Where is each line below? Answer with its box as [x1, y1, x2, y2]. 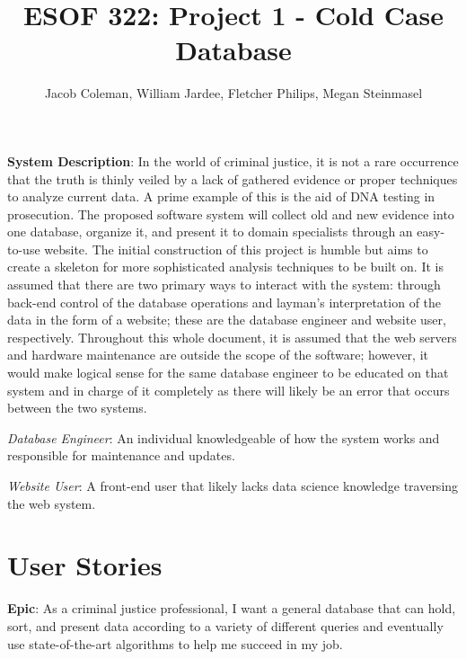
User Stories [7, 547, 163, 583]
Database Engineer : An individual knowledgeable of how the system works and [7, 428, 440, 447]
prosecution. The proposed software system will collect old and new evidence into [7, 204, 454, 223]
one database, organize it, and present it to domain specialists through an [7, 222, 413, 241]
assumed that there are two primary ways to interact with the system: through [7, 275, 441, 294]
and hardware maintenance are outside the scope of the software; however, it [7, 345, 428, 364]
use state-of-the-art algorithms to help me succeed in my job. [7, 634, 343, 653]
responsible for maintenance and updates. [7, 446, 235, 465]
